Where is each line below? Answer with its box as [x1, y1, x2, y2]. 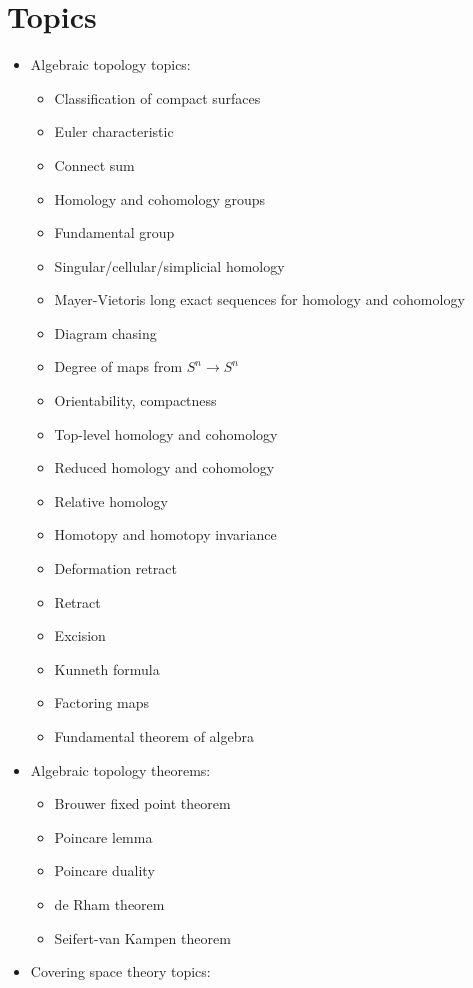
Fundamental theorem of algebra [54, 726, 254, 746]
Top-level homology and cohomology [54, 423, 278, 444]
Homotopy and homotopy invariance [54, 524, 277, 545]
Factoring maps [54, 692, 150, 713]
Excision [54, 625, 106, 646]
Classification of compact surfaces [54, 87, 261, 108]
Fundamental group [54, 222, 175, 243]
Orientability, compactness [54, 390, 217, 411]
